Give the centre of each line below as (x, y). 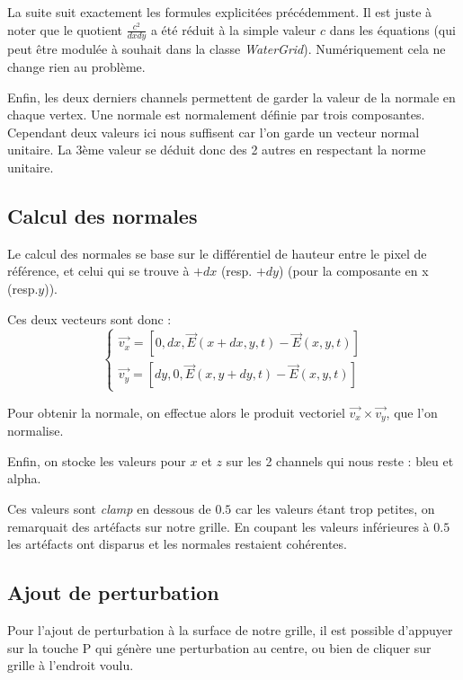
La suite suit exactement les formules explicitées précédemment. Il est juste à (220, 12)
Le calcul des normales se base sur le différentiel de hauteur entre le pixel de (217, 253)
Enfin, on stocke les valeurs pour (97, 460)
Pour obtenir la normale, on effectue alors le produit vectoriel (176, 412)
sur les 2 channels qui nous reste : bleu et (340, 460)
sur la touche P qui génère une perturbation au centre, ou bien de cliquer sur (219, 647)
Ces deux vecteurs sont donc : (89, 318)
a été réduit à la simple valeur (233, 29)
